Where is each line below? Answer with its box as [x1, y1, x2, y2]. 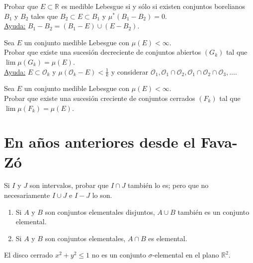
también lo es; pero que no [128, 180, 209, 190]
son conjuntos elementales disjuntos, [45, 206, 155, 217]
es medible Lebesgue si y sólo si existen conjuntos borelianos [61, 1, 246, 11]
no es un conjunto [91, 250, 146, 260]
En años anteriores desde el [4, 132, 195, 152]
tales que [31, 10, 58, 21]
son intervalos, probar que [29, 180, 109, 190]
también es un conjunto [177, 206, 250, 217]
